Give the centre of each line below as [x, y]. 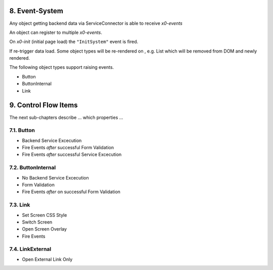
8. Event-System [36, 11]
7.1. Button [22, 130]
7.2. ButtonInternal [33, 168]
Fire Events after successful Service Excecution [72, 155]
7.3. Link [20, 205]
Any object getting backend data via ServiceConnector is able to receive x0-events [96, 23]
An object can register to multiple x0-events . [56, 32]
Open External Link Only [47, 259]
